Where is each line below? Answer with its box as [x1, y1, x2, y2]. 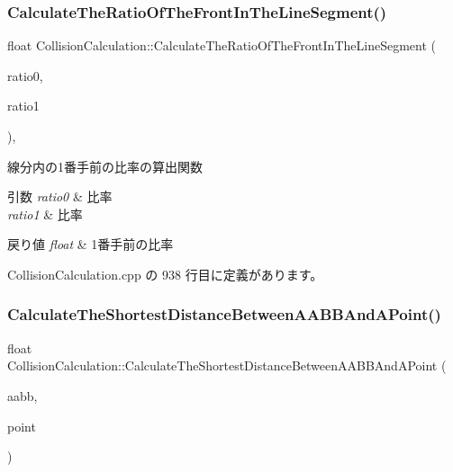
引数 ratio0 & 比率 [7, 187, 113, 206]
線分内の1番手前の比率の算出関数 [7, 156, 203, 175]
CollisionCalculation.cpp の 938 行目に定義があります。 [7, 264, 323, 283]
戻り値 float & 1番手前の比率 [7, 235, 174, 254]
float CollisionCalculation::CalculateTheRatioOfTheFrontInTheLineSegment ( [7, 36, 436, 55]
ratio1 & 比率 [7, 204, 83, 223]
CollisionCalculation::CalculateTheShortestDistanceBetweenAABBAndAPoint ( [7, 356, 447, 375]
